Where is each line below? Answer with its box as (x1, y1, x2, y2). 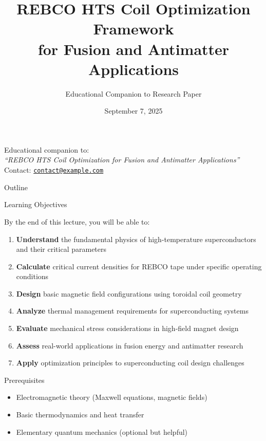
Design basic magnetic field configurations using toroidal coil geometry (16, 288, 242, 299)
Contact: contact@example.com (4, 164, 104, 175)
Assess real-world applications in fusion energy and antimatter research (16, 340, 243, 351)
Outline (4, 181, 28, 192)
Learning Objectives (4, 199, 67, 210)
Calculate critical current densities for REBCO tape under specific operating (16, 261, 262, 271)
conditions (16, 271, 49, 282)
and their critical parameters (16, 244, 107, 254)
